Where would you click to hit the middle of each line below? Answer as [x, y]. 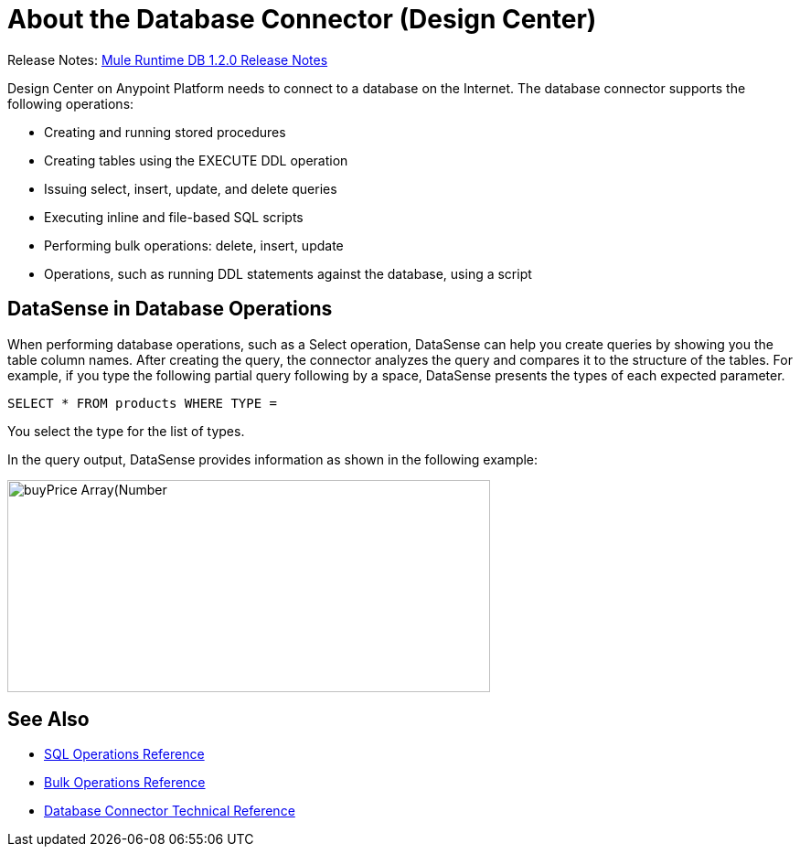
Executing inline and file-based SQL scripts [174, 217]
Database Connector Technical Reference [170, 811]
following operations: [71, 103]
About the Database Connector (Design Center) [302, 19]
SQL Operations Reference [124, 754]
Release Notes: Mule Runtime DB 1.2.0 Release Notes [168, 59]
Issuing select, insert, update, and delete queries [191, 188]
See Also [48, 720]
